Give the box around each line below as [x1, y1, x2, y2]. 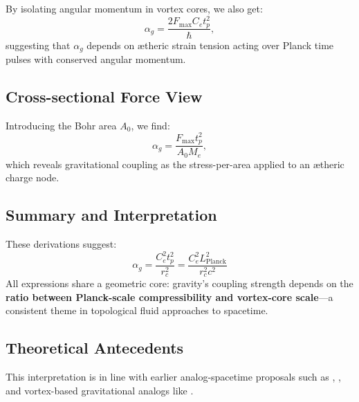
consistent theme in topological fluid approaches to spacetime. [6, 303, 268, 318]
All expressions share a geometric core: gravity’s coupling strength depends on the [6, 276, 353, 291]
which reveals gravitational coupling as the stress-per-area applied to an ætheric [6, 156, 344, 171]
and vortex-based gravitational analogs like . [6, 383, 194, 397]
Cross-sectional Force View [6, 86, 203, 107]
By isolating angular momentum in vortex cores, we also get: [6, 1, 263, 15]
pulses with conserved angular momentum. [6, 52, 186, 66]
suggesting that [6, 37, 71, 52]
